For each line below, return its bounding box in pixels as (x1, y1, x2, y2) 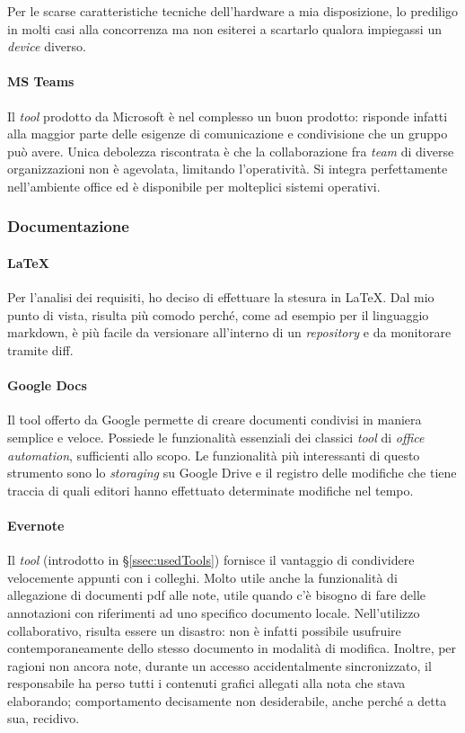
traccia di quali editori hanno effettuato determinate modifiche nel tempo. (7, 480, 414, 499)
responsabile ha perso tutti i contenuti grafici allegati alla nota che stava (7, 674, 406, 693)
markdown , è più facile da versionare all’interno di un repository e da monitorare (7, 323, 452, 342)
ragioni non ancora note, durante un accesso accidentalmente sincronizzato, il (7, 656, 432, 675)
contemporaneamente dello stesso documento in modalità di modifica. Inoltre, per (7, 639, 457, 657)
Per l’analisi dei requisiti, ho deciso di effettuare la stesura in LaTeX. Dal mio (7, 288, 434, 307)
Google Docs (7, 376, 87, 395)
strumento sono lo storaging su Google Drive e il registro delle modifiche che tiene (7, 463, 457, 482)
